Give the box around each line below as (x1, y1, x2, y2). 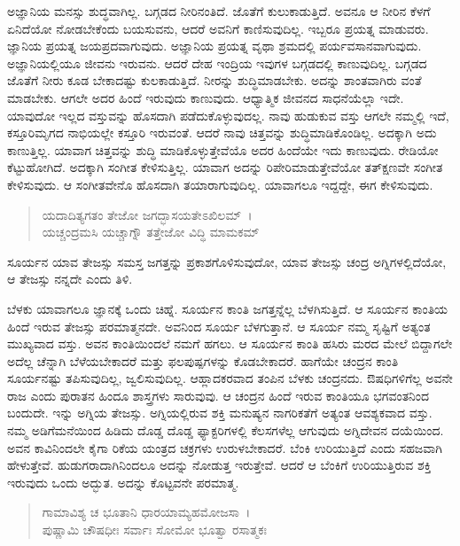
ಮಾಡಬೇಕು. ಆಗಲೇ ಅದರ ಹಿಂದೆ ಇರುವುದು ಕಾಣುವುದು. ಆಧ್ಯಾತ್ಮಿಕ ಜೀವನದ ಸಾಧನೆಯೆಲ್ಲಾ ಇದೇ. (7, 88, 404, 106)
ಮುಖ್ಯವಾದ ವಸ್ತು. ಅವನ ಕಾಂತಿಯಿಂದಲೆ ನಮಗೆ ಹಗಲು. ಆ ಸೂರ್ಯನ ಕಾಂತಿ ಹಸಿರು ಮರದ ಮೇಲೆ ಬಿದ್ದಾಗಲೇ (7, 334, 453, 353)
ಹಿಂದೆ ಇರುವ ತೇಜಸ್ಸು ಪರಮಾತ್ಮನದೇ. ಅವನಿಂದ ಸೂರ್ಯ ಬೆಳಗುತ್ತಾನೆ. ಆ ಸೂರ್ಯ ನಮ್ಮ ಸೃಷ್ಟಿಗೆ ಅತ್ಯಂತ (7, 316, 431, 335)
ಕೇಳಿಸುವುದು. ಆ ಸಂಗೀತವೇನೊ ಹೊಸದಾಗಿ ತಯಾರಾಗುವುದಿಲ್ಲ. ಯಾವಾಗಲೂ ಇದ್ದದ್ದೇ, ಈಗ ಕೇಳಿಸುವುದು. (7, 175, 433, 193)
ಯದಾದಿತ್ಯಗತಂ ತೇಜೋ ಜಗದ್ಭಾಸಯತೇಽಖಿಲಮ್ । (42, 205, 253, 223)
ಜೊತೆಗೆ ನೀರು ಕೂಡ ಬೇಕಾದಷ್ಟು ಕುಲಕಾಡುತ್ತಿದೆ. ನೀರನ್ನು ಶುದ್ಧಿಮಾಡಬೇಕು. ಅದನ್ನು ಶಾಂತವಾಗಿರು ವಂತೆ (7, 71, 422, 90)
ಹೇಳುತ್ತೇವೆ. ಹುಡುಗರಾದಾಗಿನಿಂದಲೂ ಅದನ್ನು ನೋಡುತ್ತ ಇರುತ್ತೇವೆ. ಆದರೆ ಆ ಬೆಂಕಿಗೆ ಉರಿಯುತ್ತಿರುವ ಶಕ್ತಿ (7, 456, 432, 474)
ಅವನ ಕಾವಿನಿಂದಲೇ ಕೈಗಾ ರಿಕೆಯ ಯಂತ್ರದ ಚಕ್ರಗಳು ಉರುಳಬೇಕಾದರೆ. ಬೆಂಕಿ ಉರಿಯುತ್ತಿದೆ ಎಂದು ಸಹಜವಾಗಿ (7, 438, 442, 456)
